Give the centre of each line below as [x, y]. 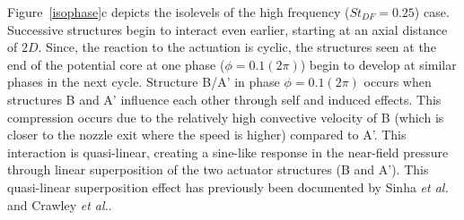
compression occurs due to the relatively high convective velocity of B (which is [226, 117]
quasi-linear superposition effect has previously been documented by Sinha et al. [228, 186]
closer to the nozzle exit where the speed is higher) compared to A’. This [207, 135]
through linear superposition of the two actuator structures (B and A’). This [218, 169]
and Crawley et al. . [60, 204]
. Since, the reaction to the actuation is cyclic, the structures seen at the [237, 47]
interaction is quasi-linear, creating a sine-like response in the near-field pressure [228, 152]
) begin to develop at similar [378, 64]
